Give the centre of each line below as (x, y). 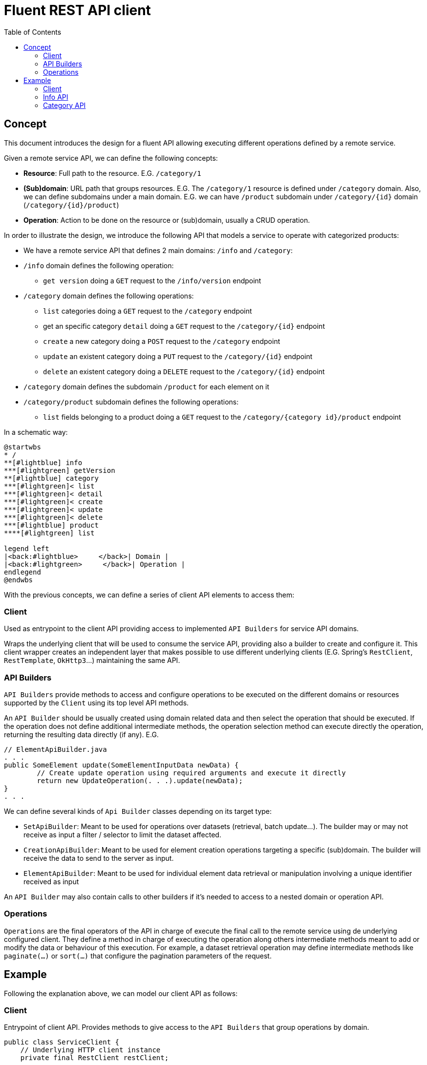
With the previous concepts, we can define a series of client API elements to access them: (149, 595)
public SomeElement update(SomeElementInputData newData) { (121, 765)
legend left (27, 548)
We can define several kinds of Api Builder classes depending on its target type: (138, 811)
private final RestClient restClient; (95, 1058)
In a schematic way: (36, 432)
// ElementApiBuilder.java (55, 750)
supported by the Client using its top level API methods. (96, 703)
